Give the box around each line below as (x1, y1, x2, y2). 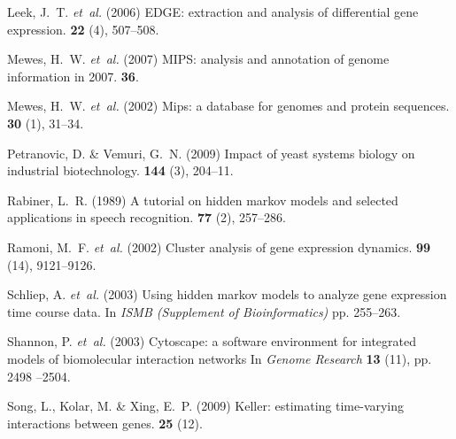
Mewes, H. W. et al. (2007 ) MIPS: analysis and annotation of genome (7, 50, 390, 68)
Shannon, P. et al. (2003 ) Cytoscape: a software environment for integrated (7, 332, 416, 350)
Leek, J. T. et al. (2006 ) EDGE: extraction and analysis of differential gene (7, 3, 419, 20)
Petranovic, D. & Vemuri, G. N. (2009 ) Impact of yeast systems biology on (7, 143, 415, 162)
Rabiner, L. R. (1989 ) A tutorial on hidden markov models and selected (7, 190, 398, 209)
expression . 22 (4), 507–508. (7, 19, 159, 38)
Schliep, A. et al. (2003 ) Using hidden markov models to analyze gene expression (7, 285, 447, 304)
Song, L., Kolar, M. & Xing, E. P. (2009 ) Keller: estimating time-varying (7, 397, 405, 415)
